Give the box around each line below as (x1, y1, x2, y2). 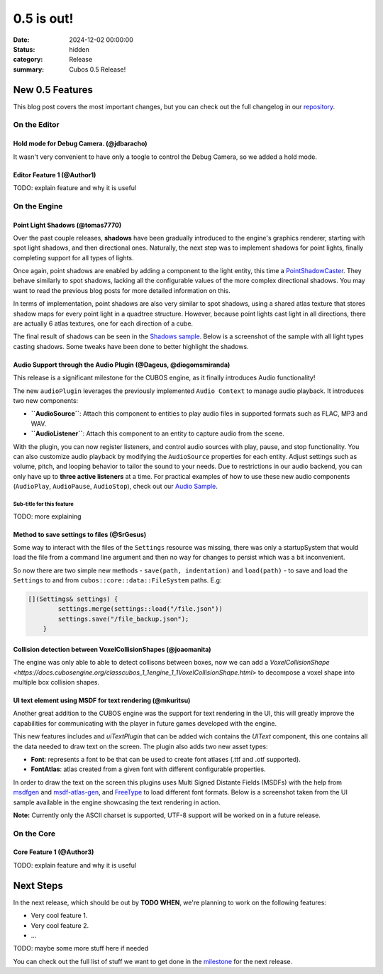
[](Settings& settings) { (28, 595, 118, 603)
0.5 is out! (13, 11, 74, 26)
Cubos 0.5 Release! (69, 65, 126, 74)
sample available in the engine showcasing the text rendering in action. (13, 798, 221, 807)
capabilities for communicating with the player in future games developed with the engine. (13, 719, 277, 727)
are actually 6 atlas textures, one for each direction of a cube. (13, 319, 194, 328)
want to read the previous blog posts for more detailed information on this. (13, 286, 231, 294)
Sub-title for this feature (13, 500, 74, 507)
